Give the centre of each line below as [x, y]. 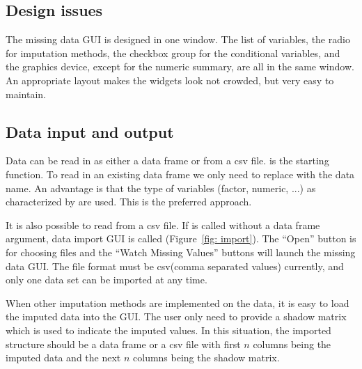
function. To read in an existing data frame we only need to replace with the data [180, 174]
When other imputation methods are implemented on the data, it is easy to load [178, 303]
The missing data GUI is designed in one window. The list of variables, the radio [178, 39]
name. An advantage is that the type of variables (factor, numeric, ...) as [161, 188]
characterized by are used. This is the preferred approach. [129, 202]
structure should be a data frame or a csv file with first [123, 344]
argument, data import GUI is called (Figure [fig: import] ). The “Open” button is [181, 238]
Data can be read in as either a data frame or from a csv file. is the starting [167, 160]
